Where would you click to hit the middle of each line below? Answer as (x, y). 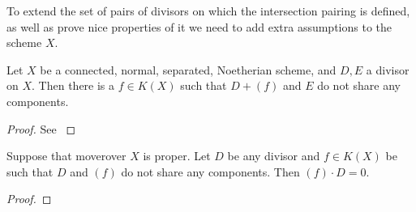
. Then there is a (73, 85)
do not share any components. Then (210, 171)
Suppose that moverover (66, 156)
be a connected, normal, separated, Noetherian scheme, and (188, 69)
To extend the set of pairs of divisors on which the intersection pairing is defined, (208, 11)
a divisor (388, 69)
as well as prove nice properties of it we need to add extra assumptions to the (199, 26)
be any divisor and (274, 156)
